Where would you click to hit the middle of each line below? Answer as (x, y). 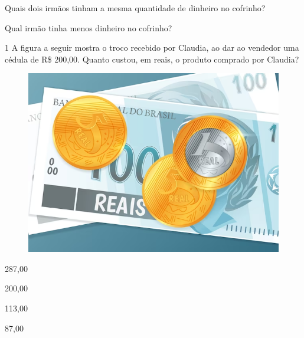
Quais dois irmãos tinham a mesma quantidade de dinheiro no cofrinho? (135, 8)
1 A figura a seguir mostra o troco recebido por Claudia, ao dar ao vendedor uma (152, 47)
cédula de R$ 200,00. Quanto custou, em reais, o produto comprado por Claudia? (152, 59)
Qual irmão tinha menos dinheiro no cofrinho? (89, 27)
